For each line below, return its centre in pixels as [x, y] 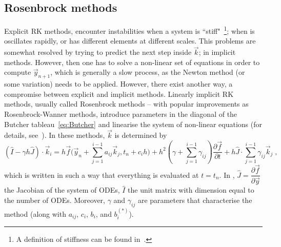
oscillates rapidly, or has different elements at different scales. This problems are [130, 41]
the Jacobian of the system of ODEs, [62, 190]
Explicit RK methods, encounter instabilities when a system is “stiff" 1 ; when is [129, 30]
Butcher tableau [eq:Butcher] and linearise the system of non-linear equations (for [133, 124]
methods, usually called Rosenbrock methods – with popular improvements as [126, 104]
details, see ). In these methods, [55, 135]
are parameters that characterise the [195, 200]
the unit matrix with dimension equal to [191, 190]
